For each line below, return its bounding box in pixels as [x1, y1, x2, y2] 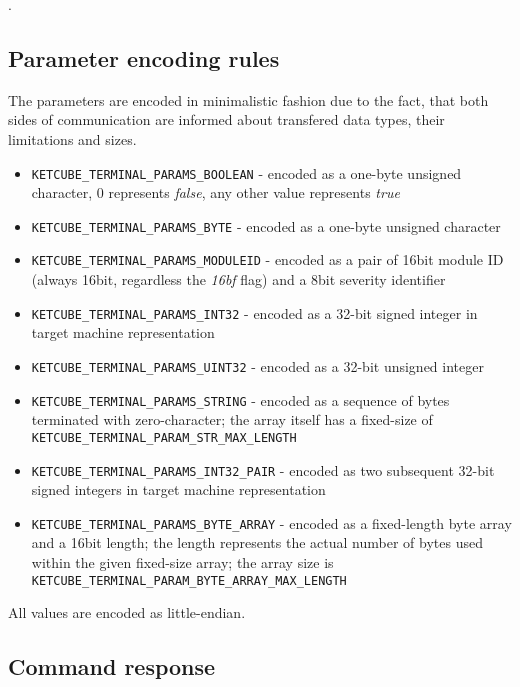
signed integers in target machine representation [31, 479, 326, 500]
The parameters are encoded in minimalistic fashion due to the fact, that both [8, 89, 489, 110]
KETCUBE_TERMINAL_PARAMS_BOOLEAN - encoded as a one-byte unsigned [31, 162, 462, 183]
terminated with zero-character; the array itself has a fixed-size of [31, 409, 433, 430]
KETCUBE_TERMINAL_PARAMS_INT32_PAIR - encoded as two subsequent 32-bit [31, 459, 495, 480]
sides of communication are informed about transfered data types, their [8, 109, 445, 130]
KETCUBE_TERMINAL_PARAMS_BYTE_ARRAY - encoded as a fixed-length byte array [31, 512, 512, 533]
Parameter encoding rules [8, 42, 280, 73]
